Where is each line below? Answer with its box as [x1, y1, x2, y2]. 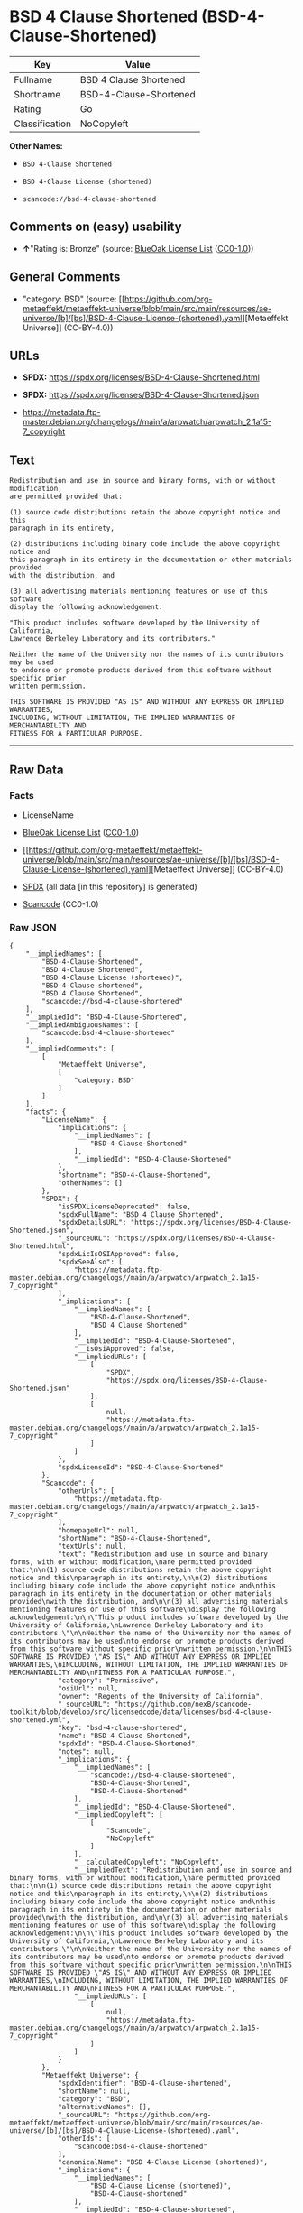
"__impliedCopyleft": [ [73, 1810, 164, 1819]
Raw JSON [9, 921, 57, 933]
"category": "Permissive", [57, 1676, 160, 1685]
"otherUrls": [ [57, 1486, 115, 1495]
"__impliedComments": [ [25, 1044, 115, 1053]
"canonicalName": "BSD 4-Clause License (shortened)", [57, 2158, 269, 2167]
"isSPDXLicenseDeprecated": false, [57, 1202, 192, 1211]
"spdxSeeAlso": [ [57, 1257, 124, 1267]
